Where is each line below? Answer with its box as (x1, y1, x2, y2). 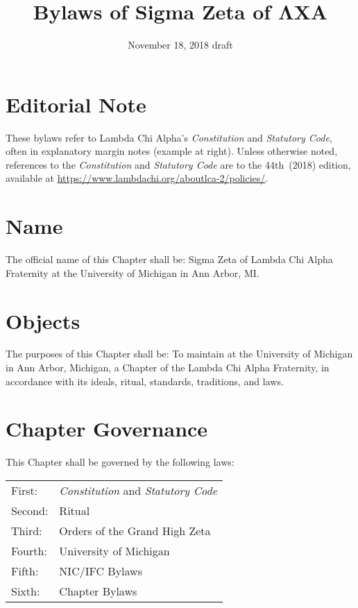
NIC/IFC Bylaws (59, 562, 142, 579)
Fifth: (11, 562, 39, 579)
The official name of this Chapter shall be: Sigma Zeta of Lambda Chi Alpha (6, 252, 333, 267)
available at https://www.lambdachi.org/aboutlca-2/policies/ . (6, 171, 268, 185)
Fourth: (11, 542, 47, 559)
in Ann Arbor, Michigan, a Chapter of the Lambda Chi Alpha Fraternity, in (6, 360, 330, 375)
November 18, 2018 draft (128, 37, 233, 52)
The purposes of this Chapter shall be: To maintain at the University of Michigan (6, 346, 353, 361)
